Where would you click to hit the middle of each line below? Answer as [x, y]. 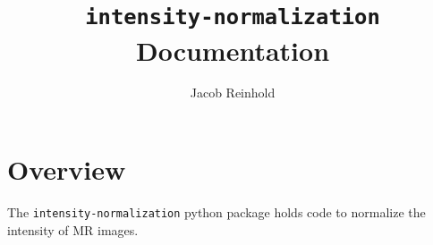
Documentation [233, 50]
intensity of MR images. [73, 229]
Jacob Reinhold [233, 93]
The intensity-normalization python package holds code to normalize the [216, 211]
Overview [67, 169]
